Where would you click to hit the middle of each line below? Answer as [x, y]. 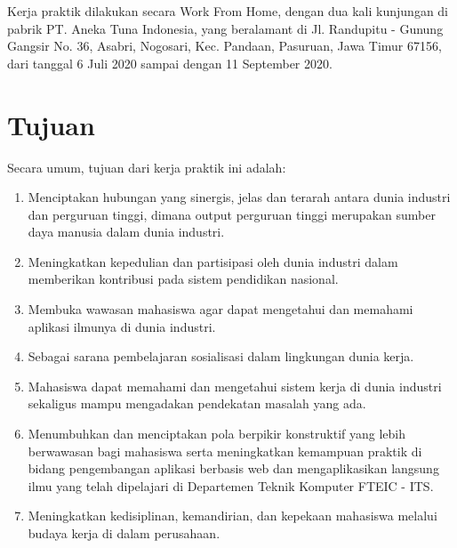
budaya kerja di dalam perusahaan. [124, 533]
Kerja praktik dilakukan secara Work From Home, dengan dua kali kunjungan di [228, 11]
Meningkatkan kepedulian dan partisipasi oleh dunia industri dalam [213, 261]
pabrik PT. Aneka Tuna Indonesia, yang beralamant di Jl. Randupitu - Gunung [225, 28]
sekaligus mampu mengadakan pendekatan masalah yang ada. [197, 403]
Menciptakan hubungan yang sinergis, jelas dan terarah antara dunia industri [239, 197]
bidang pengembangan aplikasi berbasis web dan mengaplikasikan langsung [233, 468]
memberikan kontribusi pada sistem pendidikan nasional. [183, 279]
